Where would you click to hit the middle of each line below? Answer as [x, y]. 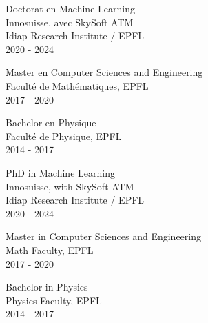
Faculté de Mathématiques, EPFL [77, 85]
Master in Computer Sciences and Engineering [103, 236]
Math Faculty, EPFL [50, 249]
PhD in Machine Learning [60, 172]
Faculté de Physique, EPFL [64, 136]
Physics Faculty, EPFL [54, 300]
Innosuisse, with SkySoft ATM [70, 186]
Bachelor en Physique [51, 123]
